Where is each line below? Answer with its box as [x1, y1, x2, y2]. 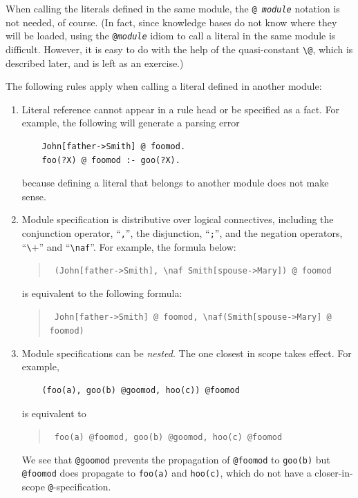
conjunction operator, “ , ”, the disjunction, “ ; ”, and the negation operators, [21, 225, 343, 240]
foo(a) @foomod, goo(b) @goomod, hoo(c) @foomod [54, 432, 283, 443]
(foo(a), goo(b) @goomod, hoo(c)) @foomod [41, 385, 240, 395]
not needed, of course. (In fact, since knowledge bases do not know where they [6, 15, 337, 29]
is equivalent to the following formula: [21, 285, 182, 300]
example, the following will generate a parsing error [21, 115, 240, 130]
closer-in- [314, 466, 353, 480]
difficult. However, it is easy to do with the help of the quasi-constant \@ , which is [6, 41, 353, 56]
